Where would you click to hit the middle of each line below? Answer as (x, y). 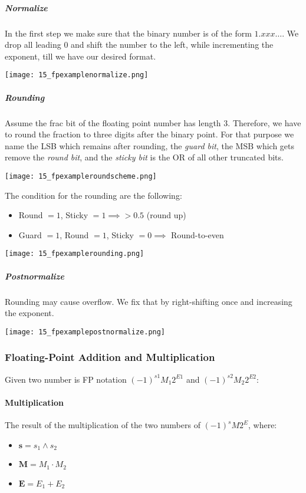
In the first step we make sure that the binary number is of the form (128, 33)
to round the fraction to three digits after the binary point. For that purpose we (149, 134)
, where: (263, 425)
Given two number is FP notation (66, 379)
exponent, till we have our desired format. (80, 56)
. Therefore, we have (264, 122)
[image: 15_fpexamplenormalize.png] (77, 75)
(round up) (166, 215)
